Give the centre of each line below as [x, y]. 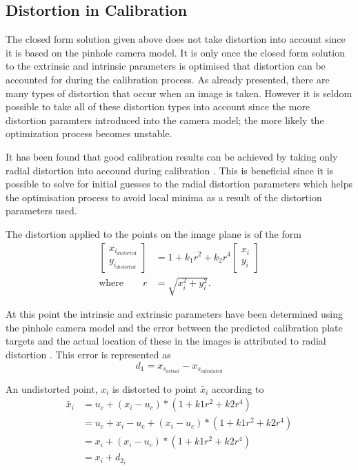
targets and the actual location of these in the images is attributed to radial [166, 341]
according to [238, 388]
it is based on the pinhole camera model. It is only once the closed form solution [175, 52]
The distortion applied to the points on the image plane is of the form [153, 233]
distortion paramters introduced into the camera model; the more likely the [165, 120]
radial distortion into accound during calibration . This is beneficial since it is [170, 170]
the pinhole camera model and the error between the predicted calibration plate [174, 327]
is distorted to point [155, 388]
